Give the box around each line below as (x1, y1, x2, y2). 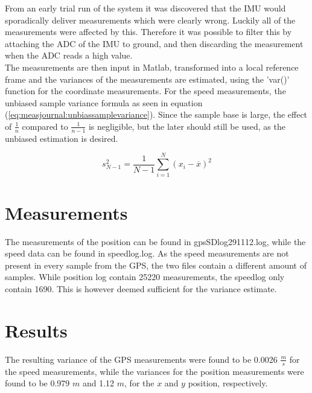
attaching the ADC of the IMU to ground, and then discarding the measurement (5, 37, 304, 50)
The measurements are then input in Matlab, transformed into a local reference (5, 60, 299, 73)
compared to (22, 120, 68, 132)
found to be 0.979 (5, 377, 70, 389)
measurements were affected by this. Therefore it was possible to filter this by (5, 25, 292, 38)
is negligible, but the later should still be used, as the (88, 120, 285, 132)
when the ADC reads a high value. (5, 49, 133, 62)
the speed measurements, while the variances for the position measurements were (5, 365, 304, 377)
